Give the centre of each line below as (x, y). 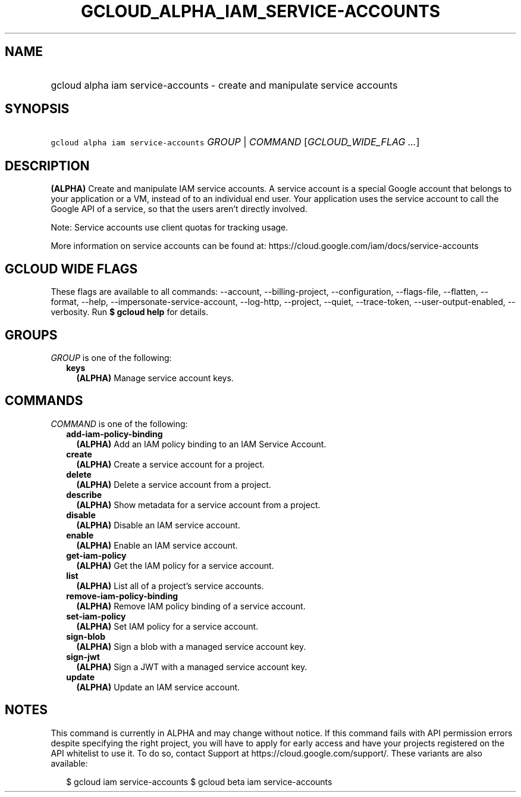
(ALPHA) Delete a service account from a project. (174, 484)
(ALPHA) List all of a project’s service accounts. (170, 586)
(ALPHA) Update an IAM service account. (158, 687)
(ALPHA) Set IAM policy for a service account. (167, 626)
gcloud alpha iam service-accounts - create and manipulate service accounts (224, 85)
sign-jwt (83, 656)
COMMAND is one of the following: (119, 424)
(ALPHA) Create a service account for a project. (171, 464)
